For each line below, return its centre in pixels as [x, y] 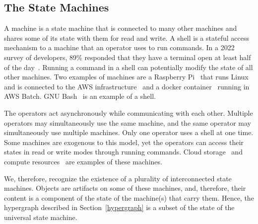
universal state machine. [41, 217]
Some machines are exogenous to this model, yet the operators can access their [124, 142]
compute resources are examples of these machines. [83, 161]
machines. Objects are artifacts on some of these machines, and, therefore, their [125, 188]
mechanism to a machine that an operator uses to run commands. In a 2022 [119, 47]
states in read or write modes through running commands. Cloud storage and [123, 152]
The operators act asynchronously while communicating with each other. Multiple [129, 112]
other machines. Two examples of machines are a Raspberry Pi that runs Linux [126, 77]
